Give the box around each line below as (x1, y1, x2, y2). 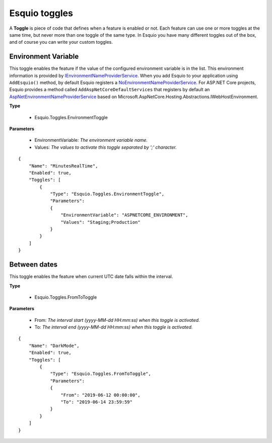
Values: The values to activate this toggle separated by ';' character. (34, 144, 177, 150)
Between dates (9, 260, 58, 269)
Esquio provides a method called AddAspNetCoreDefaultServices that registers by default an (9, 86, 210, 93)
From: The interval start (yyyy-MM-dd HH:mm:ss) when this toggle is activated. (34, 317, 200, 323)
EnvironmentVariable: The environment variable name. (34, 137, 148, 143)
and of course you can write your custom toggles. (9, 39, 113, 45)
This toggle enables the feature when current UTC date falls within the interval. (9, 274, 173, 280)
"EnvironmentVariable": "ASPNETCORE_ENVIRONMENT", (60, 212, 188, 218)
